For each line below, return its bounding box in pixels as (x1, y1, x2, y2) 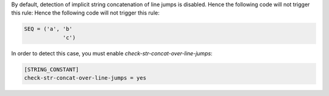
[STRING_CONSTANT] (24, 66, 79, 73)
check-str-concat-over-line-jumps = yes (24, 75, 146, 81)
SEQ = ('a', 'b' (24, 26, 73, 33)
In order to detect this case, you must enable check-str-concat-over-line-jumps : (11, 49, 213, 57)
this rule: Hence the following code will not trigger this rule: (11, 9, 160, 16)
